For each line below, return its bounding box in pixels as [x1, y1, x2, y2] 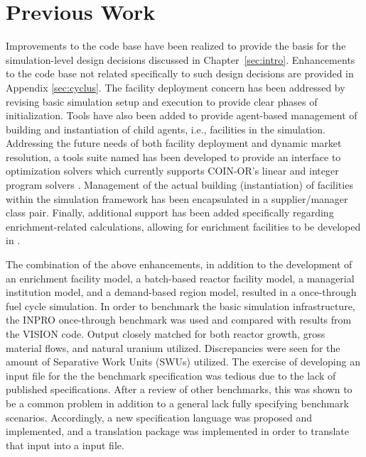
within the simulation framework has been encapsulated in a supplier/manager [6, 191, 348, 206]
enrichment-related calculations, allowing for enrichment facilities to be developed [6, 219, 361, 233]
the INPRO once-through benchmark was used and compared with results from [6, 312, 352, 327]
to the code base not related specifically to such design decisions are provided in [6, 66, 354, 81]
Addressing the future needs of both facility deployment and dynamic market [6, 136, 342, 150]
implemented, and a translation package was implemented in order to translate [6, 424, 349, 439]
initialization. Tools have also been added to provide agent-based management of [6, 108, 357, 123]
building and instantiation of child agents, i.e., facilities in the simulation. [6, 121, 325, 136]
